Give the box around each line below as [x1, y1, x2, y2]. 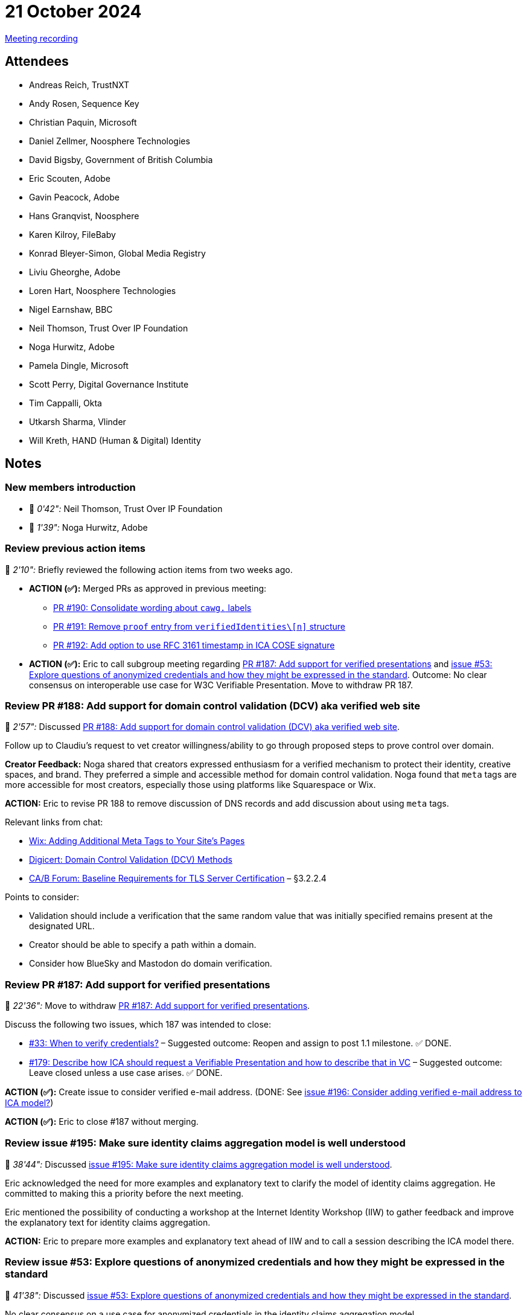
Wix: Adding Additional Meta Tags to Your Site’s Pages [29, 836, 245, 846]
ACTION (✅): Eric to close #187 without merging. [5, 1116, 199, 1127]
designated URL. [29, 921, 95, 932]
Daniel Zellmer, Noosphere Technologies [29, 135, 190, 146]
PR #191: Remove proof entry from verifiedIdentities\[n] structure [53, 621, 346, 632]
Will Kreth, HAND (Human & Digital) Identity [29, 435, 201, 446]
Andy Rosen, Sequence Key [29, 98, 139, 109]
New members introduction [5, 481, 136, 494]
